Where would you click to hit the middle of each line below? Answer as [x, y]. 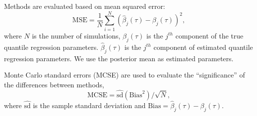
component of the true [209, 35]
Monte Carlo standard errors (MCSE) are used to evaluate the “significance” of [125, 75]
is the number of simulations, [76, 35]
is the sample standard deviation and [89, 105]
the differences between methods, [54, 84]
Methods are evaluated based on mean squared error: [85, 6]
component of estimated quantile [203, 47]
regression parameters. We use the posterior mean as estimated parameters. [119, 58]
